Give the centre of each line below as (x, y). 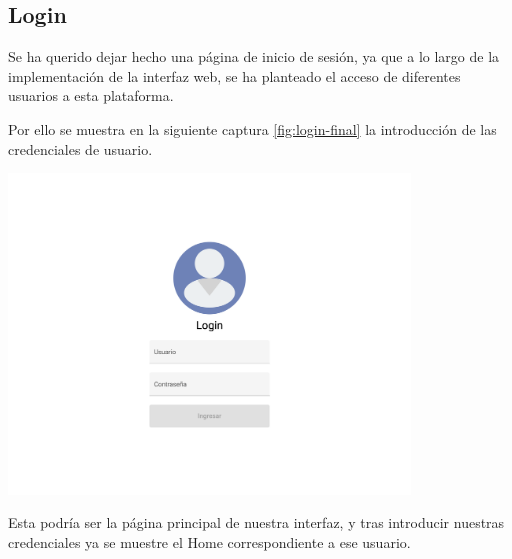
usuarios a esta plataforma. (91, 95)
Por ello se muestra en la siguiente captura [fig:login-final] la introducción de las (252, 128)
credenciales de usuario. (80, 148)
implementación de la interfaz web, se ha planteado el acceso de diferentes (234, 75)
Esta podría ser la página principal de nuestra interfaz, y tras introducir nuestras (256, 522)
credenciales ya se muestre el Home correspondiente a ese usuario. (209, 542)
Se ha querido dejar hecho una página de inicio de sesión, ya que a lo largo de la (254, 56)
